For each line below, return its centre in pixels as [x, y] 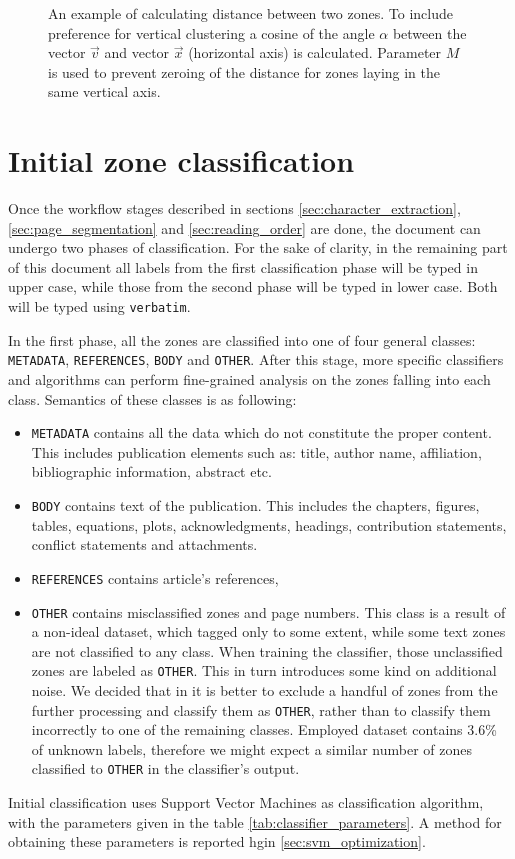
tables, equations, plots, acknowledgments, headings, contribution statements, [269, 524]
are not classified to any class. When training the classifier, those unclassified [267, 650]
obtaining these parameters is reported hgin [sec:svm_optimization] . [217, 841]
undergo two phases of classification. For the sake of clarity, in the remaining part [258, 247]
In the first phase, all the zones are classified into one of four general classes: [242, 339]
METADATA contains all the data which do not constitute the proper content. [261, 432]
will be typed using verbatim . [99, 306]
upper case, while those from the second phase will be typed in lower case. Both [253, 286]
